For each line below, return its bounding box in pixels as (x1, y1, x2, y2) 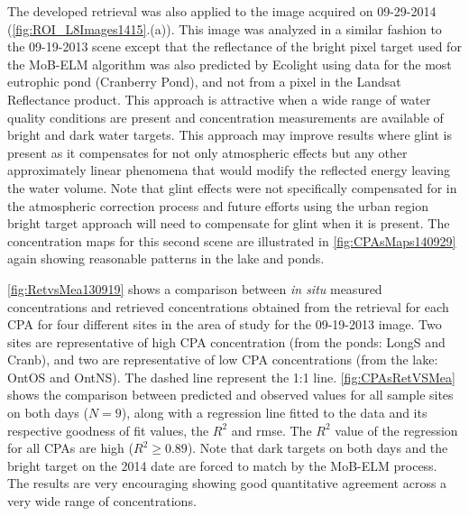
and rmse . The (231, 420, 312, 439)
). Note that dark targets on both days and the (187, 438, 448, 457)
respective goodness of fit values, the (7, 420, 209, 439)
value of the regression (335, 420, 458, 439)
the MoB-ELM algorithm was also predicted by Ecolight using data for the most (7, 54, 452, 73)
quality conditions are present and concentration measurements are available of (7, 107, 444, 126)
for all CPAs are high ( (7, 438, 133, 457)
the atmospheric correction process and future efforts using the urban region (7, 196, 428, 215)
